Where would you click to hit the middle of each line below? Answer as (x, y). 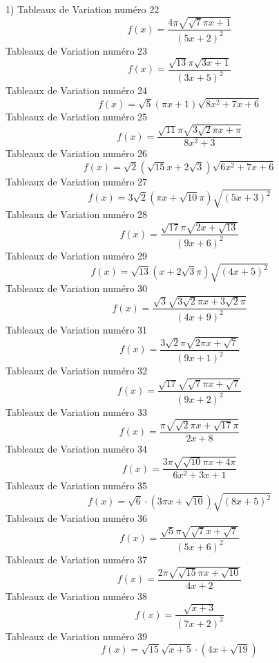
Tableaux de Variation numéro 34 (77, 448)
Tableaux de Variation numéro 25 (77, 117)
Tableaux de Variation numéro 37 (77, 559)
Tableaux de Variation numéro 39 (77, 636)
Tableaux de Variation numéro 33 (77, 411)
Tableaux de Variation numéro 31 (77, 329)
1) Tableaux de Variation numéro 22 (83, 9)
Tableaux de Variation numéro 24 (77, 90)
